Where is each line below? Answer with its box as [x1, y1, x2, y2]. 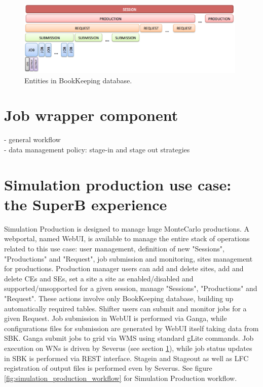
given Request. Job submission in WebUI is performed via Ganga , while [4, 313, 227, 324]
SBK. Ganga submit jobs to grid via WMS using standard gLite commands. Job [4, 333, 254, 343]
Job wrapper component [4, 105, 178, 125]
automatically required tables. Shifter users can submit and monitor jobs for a [4, 303, 247, 313]
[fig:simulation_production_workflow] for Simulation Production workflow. [4, 372, 237, 383]
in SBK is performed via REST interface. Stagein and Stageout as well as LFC [4, 352, 249, 363]
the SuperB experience [4, 193, 167, 214]
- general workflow [4, 134, 61, 145]
